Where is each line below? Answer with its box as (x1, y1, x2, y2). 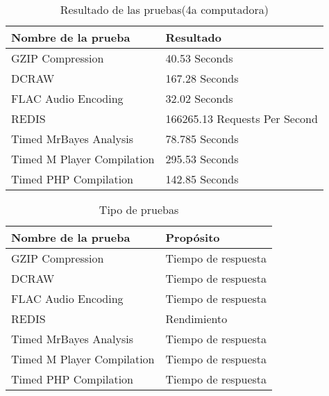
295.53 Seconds (165, 151, 239, 167)
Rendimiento (165, 311, 228, 327)
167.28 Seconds (165, 70, 239, 86)
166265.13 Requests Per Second (165, 110, 318, 126)
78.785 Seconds (165, 131, 239, 147)
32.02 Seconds (165, 90, 233, 106)
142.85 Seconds (165, 171, 239, 187)
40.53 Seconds (165, 50, 233, 66)
